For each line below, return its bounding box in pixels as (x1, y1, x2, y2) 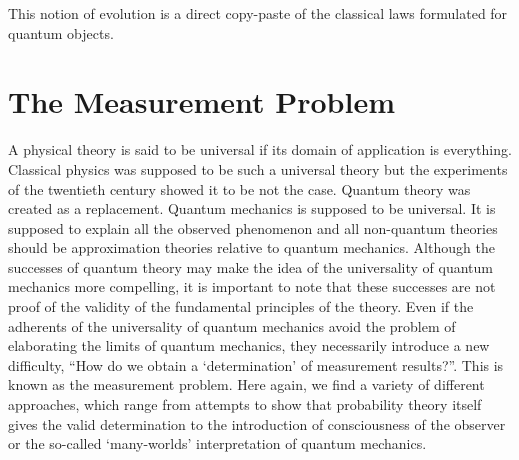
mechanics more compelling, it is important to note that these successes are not (8, 276, 496, 297)
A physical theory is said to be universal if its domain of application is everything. (8, 139, 512, 160)
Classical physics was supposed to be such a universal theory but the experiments (8, 158, 508, 179)
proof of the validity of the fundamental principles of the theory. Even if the (8, 296, 474, 317)
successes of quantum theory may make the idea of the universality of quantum (8, 256, 493, 277)
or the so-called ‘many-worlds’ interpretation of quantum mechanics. (8, 433, 427, 454)
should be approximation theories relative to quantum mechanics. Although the (8, 237, 495, 258)
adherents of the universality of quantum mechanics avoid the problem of (8, 315, 456, 336)
